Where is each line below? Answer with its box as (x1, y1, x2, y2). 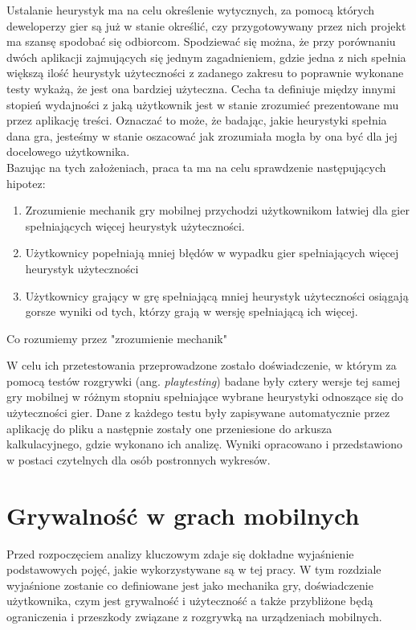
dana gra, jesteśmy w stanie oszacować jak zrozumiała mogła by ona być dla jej (6, 127, 398, 144)
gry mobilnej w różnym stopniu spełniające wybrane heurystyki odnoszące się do (6, 388, 404, 405)
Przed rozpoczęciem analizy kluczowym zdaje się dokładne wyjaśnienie (6, 545, 354, 562)
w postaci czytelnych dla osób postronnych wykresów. (6, 451, 271, 468)
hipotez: (6, 174, 46, 191)
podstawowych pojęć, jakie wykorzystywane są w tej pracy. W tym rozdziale (6, 561, 381, 578)
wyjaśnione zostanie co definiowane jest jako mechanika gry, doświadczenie (6, 576, 373, 593)
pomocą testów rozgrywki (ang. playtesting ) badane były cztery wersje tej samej (6, 372, 401, 389)
